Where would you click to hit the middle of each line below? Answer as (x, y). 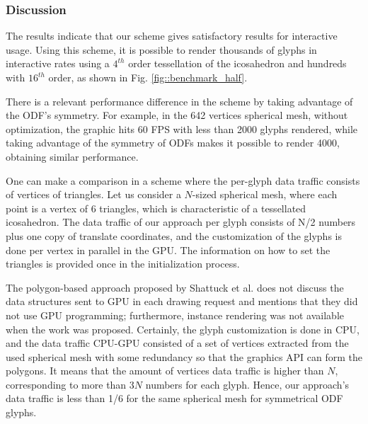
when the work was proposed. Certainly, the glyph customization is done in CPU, (183, 329)
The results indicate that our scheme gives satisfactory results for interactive (172, 36)
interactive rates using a (58, 63)
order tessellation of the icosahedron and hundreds (237, 63)
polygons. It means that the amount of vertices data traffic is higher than (165, 371)
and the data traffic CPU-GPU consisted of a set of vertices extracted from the (177, 343)
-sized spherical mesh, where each (265, 194)
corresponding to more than (66, 384)
